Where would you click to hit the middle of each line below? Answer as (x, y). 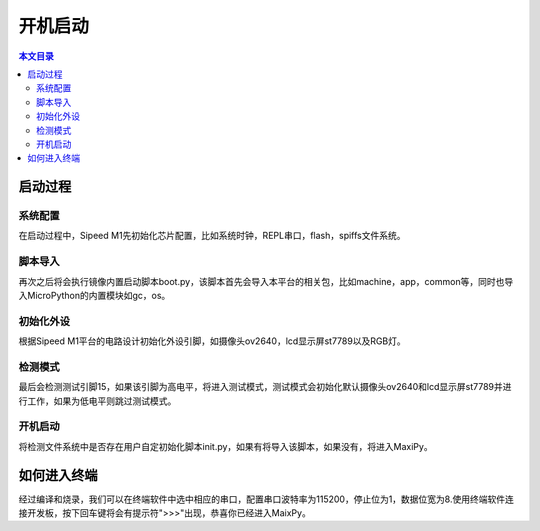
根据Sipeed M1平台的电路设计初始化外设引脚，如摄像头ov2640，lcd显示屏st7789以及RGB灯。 (212, 341)
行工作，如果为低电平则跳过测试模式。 (97, 401)
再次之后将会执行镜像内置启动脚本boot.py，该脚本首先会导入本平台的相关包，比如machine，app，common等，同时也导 (266, 281)
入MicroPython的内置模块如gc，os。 (94, 295)
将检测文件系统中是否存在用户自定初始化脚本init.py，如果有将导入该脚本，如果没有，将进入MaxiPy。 (226, 446)
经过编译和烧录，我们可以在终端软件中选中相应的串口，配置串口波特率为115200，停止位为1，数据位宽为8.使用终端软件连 (266, 499)
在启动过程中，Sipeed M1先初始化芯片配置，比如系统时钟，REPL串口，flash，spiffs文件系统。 (212, 236)
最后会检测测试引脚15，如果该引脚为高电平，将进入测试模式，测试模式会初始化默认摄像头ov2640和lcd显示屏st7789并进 (265, 387)
